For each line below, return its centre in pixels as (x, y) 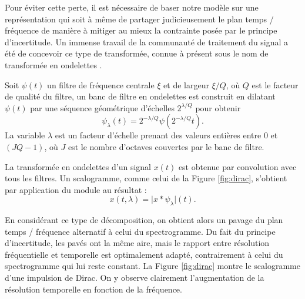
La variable (25, 135)
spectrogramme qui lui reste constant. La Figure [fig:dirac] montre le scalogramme (152, 266)
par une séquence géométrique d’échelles (102, 107)
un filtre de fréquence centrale (101, 84)
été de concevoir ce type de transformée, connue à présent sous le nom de (137, 53)
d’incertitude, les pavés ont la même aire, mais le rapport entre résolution (137, 243)
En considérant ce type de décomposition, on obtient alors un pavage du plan (144, 220)
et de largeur (186, 84)
